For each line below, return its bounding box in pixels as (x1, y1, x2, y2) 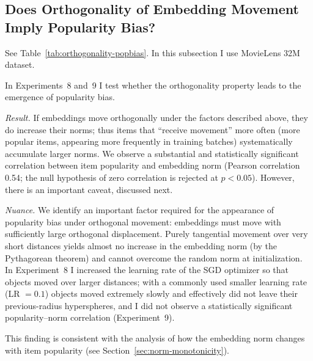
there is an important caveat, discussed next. (5, 183, 173, 195)
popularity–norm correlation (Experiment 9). (5, 311, 175, 324)
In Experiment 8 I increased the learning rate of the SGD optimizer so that (5, 263, 289, 276)
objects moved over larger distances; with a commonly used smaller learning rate (5, 275, 307, 288)
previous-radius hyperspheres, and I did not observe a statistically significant (5, 299, 293, 312)
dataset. (5, 58, 35, 71)
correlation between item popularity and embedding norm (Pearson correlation (5, 159, 300, 172)
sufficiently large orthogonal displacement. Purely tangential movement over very (5, 227, 308, 240)
